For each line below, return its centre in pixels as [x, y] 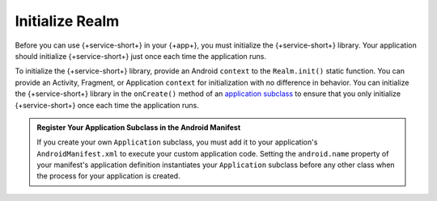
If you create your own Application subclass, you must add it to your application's [177, 142]
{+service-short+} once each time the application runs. [107, 105]
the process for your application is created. [109, 176]
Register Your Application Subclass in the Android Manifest [139, 127]
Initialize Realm [67, 21]
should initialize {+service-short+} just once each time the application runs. [141, 56]
